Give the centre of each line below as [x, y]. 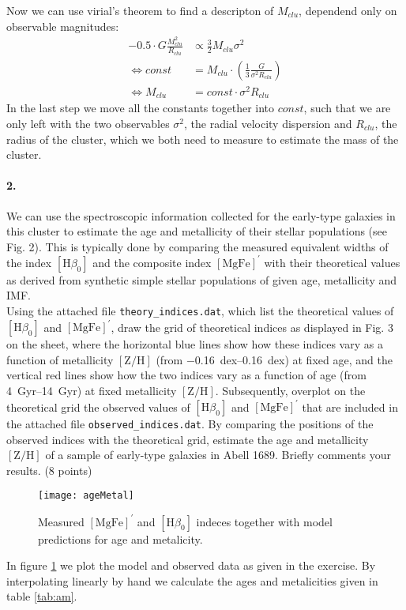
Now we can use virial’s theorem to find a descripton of [140, 10]
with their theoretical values [332, 262]
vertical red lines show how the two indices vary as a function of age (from [186, 375]
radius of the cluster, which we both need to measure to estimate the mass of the [203, 139]
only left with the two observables [88, 123]
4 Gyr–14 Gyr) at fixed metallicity [92, 390]
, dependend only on [348, 10]
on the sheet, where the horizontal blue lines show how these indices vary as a [195, 344]
